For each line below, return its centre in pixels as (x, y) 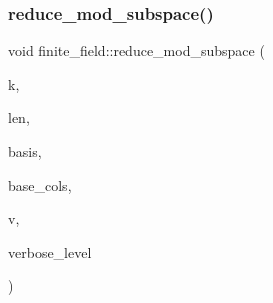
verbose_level (50, 251)
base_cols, (40, 184)
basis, (25, 151)
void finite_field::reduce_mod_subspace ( (136, 50)
